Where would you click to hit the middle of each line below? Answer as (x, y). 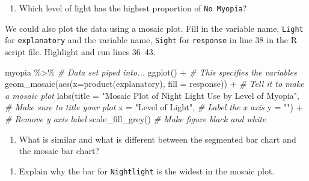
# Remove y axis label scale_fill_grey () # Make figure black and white (136, 118)
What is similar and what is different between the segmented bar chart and (158, 139)
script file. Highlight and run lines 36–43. (80, 51)
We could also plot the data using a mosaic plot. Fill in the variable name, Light (154, 28)
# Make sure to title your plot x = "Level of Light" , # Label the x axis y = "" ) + (154, 107)
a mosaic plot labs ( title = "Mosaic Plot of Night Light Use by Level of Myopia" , (152, 95)
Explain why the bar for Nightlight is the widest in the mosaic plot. (147, 171)
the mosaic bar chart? (59, 151)
